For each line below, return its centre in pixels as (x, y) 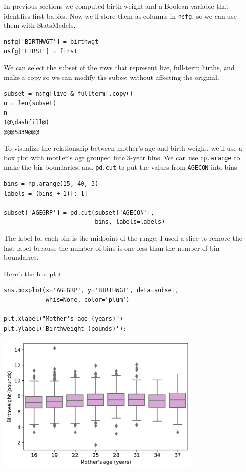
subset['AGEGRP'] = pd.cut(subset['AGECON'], (79, 212)
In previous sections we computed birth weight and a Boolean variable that (116, 6)
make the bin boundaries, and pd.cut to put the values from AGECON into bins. (122, 167)
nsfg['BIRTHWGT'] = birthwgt (51, 42)
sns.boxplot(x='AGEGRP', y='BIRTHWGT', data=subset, (91, 290)
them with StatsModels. (40, 25)
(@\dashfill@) (27, 122)
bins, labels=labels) (130, 222)
